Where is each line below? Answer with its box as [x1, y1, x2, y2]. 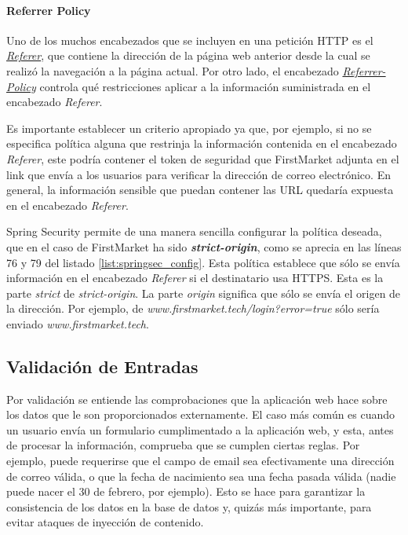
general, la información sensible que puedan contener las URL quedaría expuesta [6, 181, 394, 198]
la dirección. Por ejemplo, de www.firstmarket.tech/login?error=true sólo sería [6, 300, 380, 317]
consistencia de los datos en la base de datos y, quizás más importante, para [6, 498, 372, 515]
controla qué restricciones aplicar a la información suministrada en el [39, 78, 371, 94]
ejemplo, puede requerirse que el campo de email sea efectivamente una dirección [6, 453, 395, 469]
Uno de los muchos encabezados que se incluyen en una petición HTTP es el [6, 31, 373, 48]
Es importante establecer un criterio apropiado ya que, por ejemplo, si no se [6, 119, 372, 136]
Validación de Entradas [6, 354, 199, 378]
